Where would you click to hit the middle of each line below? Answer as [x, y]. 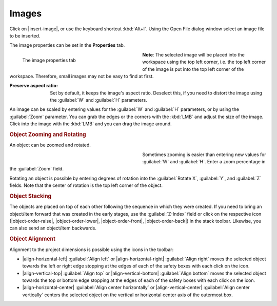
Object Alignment [33, 239]
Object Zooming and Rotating [48, 135]
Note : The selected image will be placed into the [193, 54]
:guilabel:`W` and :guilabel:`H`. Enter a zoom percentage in [204, 162]
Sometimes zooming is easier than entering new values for [204, 155]
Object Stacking [31, 196]
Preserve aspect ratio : [34, 86]
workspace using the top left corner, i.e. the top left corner [204, 62]
